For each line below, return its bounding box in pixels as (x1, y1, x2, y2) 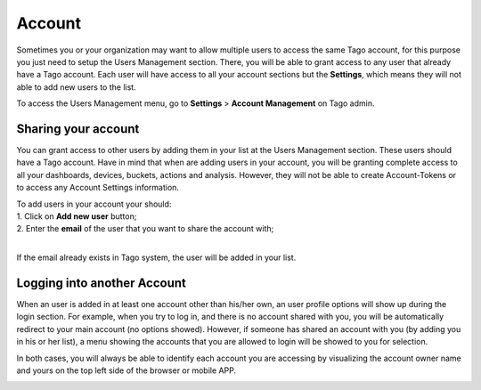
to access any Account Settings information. (16, 183, 180, 193)
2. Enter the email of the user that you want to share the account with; (16, 223, 274, 234)
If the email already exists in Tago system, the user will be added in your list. (16, 252, 297, 263)
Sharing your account (16, 121, 140, 136)
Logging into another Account (16, 275, 187, 290)
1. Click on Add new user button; (16, 210, 137, 222)
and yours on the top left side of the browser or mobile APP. (16, 365, 236, 376)
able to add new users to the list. (16, 81, 137, 93)
